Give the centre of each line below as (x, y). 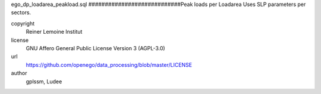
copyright (23, 23)
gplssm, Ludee (44, 81)
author (19, 73)
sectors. (21, 12)
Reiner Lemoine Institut (54, 32)
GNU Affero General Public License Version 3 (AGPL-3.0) (96, 48)
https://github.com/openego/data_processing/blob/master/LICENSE (109, 64)
